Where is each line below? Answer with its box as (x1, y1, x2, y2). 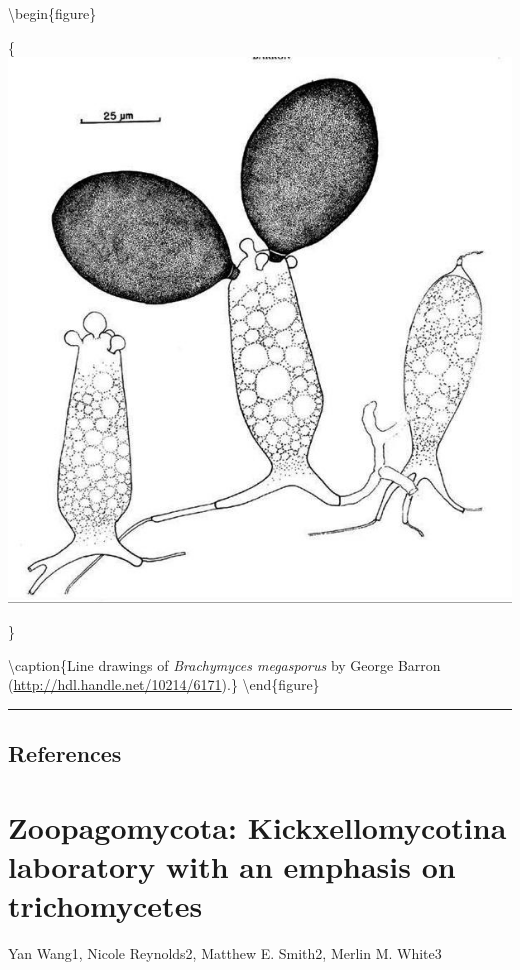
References (8, 738, 122, 769)
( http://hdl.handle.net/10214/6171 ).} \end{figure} (8, 674, 320, 695)
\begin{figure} (8, 3, 97, 23)
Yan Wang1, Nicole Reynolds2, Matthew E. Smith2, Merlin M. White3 (8, 943, 442, 964)
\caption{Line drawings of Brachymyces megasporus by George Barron (8, 654, 441, 675)
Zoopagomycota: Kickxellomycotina (8, 806, 507, 847)
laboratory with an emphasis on (8, 845, 456, 886)
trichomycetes (8, 885, 203, 926)
